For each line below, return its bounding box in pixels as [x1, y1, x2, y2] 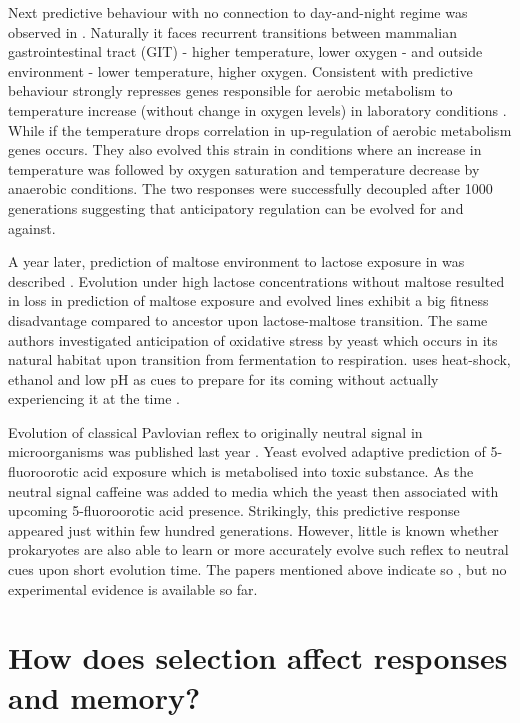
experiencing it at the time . [8, 388, 180, 409]
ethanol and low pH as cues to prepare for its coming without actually [8, 368, 439, 389]
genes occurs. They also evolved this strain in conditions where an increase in [8, 139, 482, 160]
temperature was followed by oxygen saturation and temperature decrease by [8, 158, 480, 179]
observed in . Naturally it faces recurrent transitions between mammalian [8, 21, 457, 42]
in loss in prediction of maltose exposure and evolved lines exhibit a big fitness [8, 290, 489, 311]
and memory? [8, 676, 201, 717]
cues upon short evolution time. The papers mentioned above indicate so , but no [8, 559, 507, 580]
